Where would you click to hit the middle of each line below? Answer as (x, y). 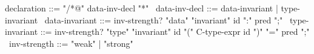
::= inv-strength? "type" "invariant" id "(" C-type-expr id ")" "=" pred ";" (175, 31)
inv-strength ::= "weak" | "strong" (71, 43)
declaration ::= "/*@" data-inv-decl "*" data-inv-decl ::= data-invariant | (142, 8)
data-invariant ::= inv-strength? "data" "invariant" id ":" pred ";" (164, 19)
